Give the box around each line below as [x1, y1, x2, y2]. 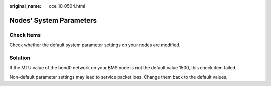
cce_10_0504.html [49, 3, 85, 9]
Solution [9, 54, 31, 61]
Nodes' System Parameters [9, 16, 97, 25]
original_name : [9, 3, 42, 9]
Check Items [9, 31, 41, 38]
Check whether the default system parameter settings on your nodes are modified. [9, 42, 181, 48]
